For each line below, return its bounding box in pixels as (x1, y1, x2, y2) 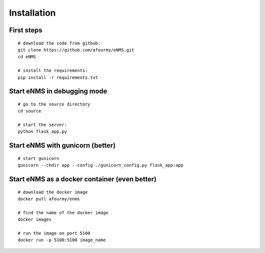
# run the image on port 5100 (18, 230, 91, 236)
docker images (18, 217, 52, 223)
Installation (9, 7, 56, 18)
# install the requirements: (18, 68, 88, 74)
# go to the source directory (18, 101, 91, 107)
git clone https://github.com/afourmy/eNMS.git (18, 47, 134, 52)
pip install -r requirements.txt (18, 75, 98, 80)
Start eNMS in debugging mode (9, 87, 107, 96)
